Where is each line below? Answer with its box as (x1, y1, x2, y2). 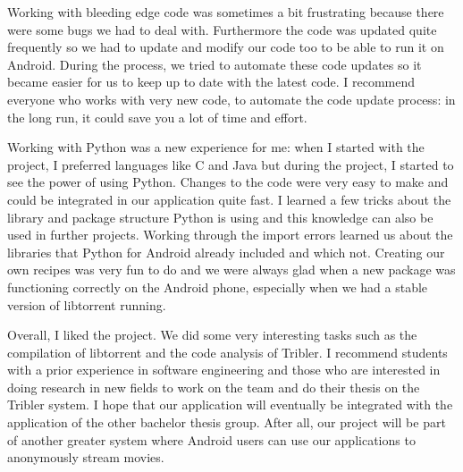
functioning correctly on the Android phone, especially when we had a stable (7, 277, 428, 296)
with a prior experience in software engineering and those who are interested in (7, 360, 441, 379)
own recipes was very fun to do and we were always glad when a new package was (7, 260, 456, 279)
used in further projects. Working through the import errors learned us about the (7, 225, 453, 244)
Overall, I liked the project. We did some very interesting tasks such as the (7, 325, 417, 344)
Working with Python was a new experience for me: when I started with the (7, 138, 425, 156)
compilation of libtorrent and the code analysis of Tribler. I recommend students (7, 342, 448, 361)
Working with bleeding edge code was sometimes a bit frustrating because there (7, 3, 444, 21)
